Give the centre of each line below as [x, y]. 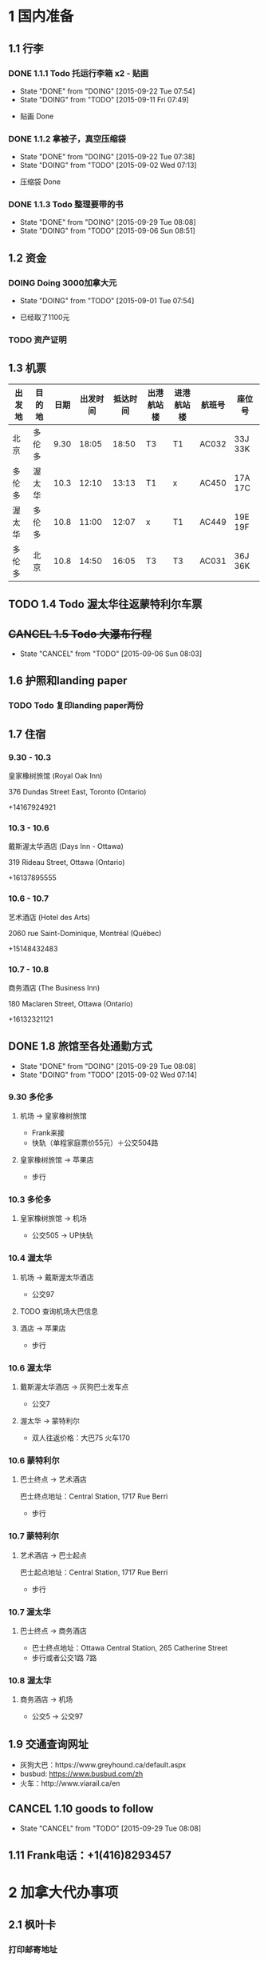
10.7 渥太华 [30, 1611]
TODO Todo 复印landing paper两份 [76, 706]
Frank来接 [48, 1133]
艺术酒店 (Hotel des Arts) [49, 917]
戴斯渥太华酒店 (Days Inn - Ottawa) [66, 846]
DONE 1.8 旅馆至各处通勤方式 [81, 1046]
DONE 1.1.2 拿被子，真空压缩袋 [67, 138]
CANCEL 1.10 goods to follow [81, 1809]
